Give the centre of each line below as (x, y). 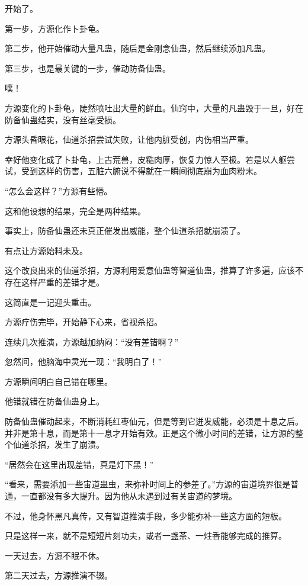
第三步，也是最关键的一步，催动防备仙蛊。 (88, 68)
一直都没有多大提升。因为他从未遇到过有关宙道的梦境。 (129, 496)
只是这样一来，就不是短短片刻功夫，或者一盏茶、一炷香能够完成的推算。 (146, 536)
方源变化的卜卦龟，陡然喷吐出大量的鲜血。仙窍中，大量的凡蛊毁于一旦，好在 (154, 107)
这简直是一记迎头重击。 (50, 302)
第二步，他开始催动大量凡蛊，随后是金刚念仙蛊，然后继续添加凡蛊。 (137, 48)
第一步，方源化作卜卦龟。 (54, 28)
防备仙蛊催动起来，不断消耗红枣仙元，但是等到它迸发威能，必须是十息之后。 (154, 421)
